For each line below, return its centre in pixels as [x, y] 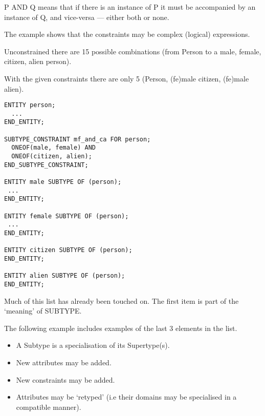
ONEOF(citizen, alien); [52, 157]
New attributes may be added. [64, 362]
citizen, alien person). [38, 61]
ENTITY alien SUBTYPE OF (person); [65, 276]
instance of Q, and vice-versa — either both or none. [87, 17]
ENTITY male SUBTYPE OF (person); [63, 182]
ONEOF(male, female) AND [53, 148]
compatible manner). [49, 407]
